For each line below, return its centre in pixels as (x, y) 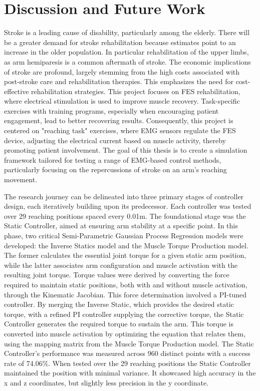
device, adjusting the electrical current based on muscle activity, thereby (115, 140)
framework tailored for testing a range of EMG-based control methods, (113, 159)
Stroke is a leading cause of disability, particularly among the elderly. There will (127, 32)
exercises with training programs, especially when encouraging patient (111, 110)
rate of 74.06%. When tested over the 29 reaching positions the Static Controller (127, 363)
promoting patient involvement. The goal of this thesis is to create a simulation (126, 150)
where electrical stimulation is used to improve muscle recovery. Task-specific (122, 101)
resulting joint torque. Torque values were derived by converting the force (117, 275)
